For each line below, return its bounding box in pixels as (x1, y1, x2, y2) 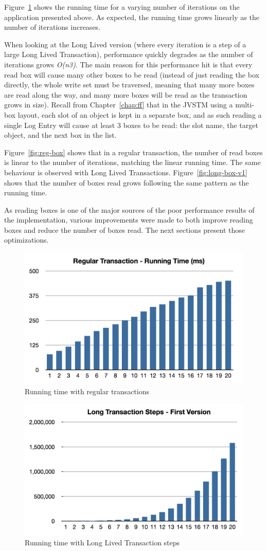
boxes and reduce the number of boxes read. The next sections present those (4, 224, 245, 235)
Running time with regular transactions (25, 386, 149, 397)
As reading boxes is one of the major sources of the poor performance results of (4, 204, 255, 215)
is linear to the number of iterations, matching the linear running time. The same (4, 157, 261, 168)
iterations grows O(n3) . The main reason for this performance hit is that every (4, 59, 253, 69)
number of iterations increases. (4, 22, 101, 32)
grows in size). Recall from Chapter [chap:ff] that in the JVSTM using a (4, 99, 233, 110)
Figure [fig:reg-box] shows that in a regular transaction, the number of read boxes (4, 146, 263, 157)
